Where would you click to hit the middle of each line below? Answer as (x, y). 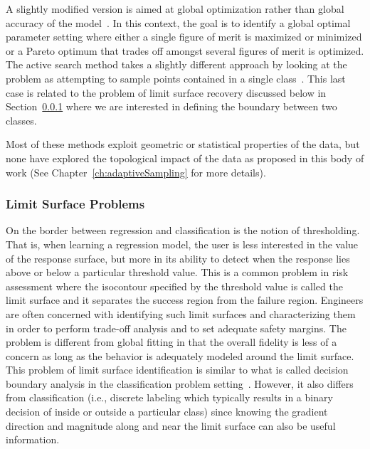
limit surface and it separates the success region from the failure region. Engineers (185, 300)
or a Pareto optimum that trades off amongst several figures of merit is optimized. (185, 50)
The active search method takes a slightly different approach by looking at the (176, 64)
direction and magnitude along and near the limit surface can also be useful (171, 425)
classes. (21, 120)
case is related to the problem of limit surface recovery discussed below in (166, 92)
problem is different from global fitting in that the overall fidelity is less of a (171, 342)
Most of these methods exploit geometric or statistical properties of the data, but (183, 144)
